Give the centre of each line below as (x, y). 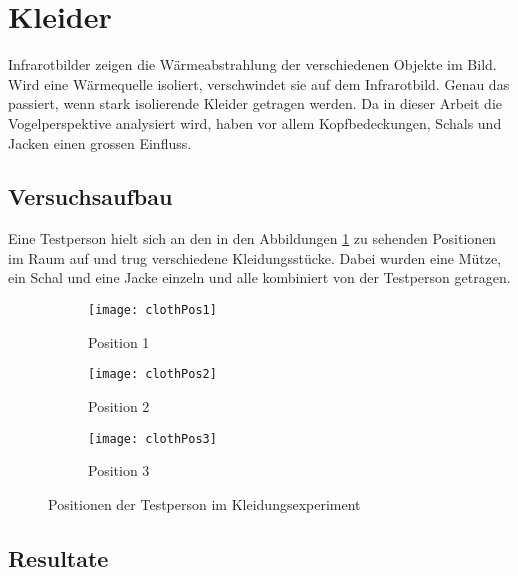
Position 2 (119, 405)
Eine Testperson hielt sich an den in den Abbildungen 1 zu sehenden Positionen (252, 238)
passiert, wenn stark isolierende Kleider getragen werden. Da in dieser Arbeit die (255, 103)
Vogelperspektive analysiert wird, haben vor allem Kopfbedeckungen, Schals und (255, 122)
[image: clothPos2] (152, 374)
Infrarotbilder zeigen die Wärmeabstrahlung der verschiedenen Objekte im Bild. (252, 64)
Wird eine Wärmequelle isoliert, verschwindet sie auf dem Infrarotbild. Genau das (259, 83)
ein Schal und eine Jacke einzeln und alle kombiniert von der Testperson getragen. (259, 277)
